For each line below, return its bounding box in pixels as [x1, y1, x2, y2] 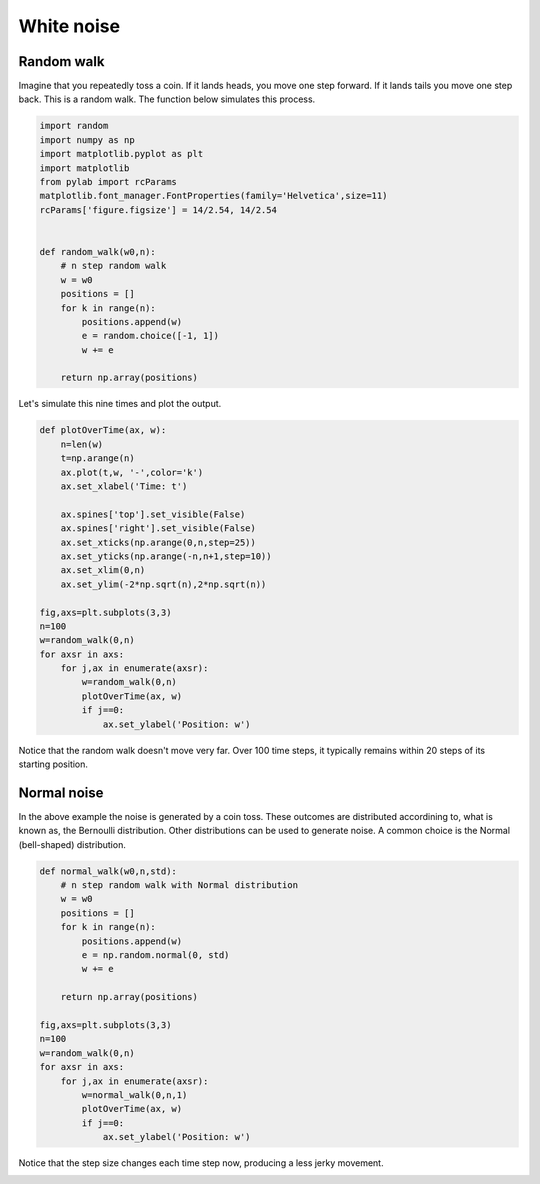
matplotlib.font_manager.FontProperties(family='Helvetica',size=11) [39, 190, 388, 202]
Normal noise [18, 784, 104, 801]
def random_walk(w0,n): [39, 246, 157, 257]
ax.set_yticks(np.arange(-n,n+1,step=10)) [60, 550, 272, 562]
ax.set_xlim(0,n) [60, 565, 146, 576]
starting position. [18, 758, 89, 770]
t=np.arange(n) [60, 453, 135, 464]
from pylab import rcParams [39, 176, 177, 187]
